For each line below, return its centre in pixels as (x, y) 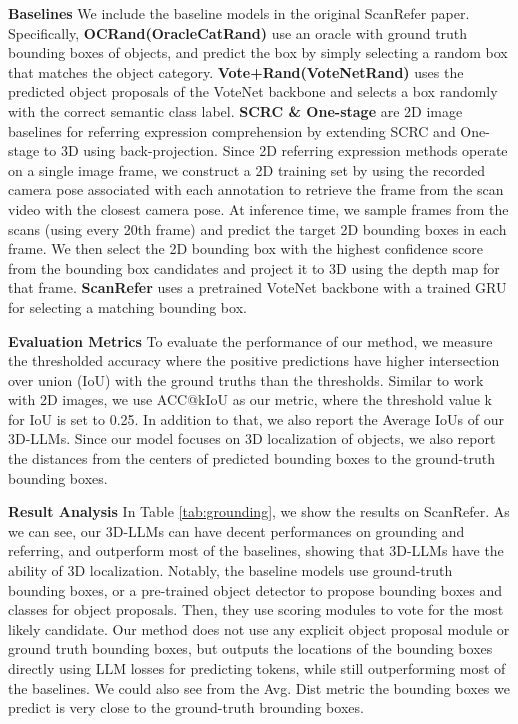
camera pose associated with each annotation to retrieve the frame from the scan (256, 189)
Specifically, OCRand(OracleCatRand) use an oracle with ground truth (238, 32)
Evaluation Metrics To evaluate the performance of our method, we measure (250, 340)
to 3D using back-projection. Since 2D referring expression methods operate (275, 150)
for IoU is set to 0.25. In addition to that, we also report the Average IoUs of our (256, 418)
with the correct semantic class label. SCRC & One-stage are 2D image (235, 110)
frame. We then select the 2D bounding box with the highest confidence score (245, 248)
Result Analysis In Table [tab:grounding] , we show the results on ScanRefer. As (259, 511)
